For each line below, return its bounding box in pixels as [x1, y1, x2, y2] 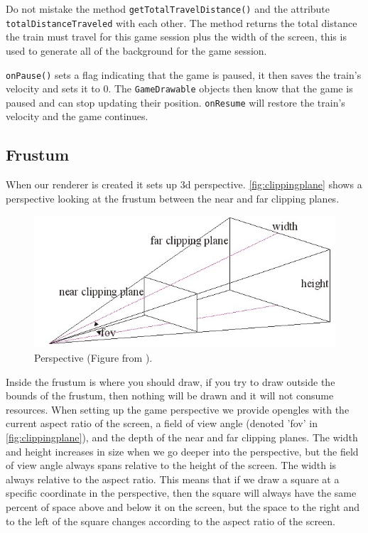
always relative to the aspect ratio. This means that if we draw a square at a [6, 471, 340, 486]
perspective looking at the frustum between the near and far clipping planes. [6, 190, 340, 205]
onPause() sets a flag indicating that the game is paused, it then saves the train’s [6, 67, 362, 82]
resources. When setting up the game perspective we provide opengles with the [6, 402, 350, 416]
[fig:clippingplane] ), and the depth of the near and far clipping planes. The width [6, 430, 358, 444]
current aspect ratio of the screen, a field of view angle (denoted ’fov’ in [6, 416, 318, 431]
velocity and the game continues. [6, 109, 148, 124]
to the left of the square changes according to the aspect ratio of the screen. [6, 513, 335, 528]
